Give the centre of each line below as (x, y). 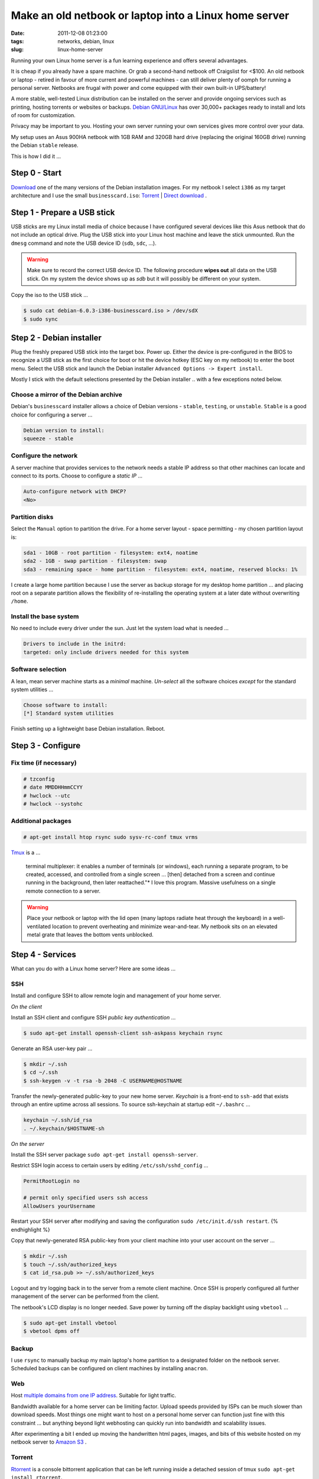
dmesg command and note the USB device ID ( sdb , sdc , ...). (84, 243)
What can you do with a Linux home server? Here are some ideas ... (93, 969)
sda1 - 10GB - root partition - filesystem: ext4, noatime (110, 553)
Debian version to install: (64, 430)
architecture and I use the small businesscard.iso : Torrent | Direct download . (109, 195)
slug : (17, 50)
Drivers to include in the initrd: (75, 644)
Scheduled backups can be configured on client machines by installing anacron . (110, 1368)
